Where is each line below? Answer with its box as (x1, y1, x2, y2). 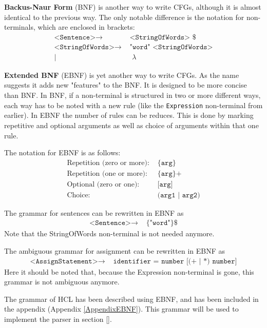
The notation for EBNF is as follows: (4, 147, 121, 158)
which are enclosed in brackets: (37, 22, 135, 32)
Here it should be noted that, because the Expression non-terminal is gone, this (4, 266, 254, 277)
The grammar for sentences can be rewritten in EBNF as (4, 207, 184, 218)
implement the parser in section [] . (4, 314, 112, 324)
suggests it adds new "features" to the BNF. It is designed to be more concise (4, 79, 247, 90)
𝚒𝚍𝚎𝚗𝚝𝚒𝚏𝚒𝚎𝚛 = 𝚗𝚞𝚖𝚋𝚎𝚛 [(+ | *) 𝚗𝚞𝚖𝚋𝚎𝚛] (113, 257, 237, 265)
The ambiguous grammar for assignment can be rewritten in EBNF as (4, 245, 225, 256)
